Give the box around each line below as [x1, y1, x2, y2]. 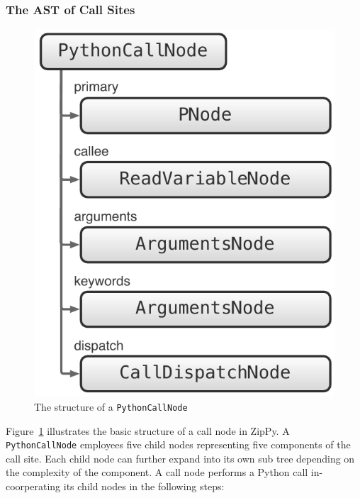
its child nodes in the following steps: [63, 479, 225, 494]
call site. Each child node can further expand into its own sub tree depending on [6, 450, 355, 465]
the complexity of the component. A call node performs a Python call [6, 465, 308, 480]
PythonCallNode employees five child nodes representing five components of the [6, 437, 351, 452]
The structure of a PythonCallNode [34, 399, 188, 414]
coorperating [6, 479, 61, 494]
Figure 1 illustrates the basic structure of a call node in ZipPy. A [6, 423, 290, 438]
